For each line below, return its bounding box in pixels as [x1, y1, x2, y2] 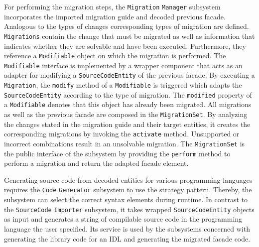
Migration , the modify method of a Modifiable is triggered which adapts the [4, 80, 242, 90]
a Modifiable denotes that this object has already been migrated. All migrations [4, 99, 252, 110]
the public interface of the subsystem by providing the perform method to [4, 148, 231, 158]
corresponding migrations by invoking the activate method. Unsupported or [4, 128, 240, 139]
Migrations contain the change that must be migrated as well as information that [4, 30, 255, 41]
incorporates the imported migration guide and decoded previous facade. [4, 11, 226, 21]
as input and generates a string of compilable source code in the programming [4, 214, 243, 224]
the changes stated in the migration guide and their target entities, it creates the [4, 119, 251, 129]
